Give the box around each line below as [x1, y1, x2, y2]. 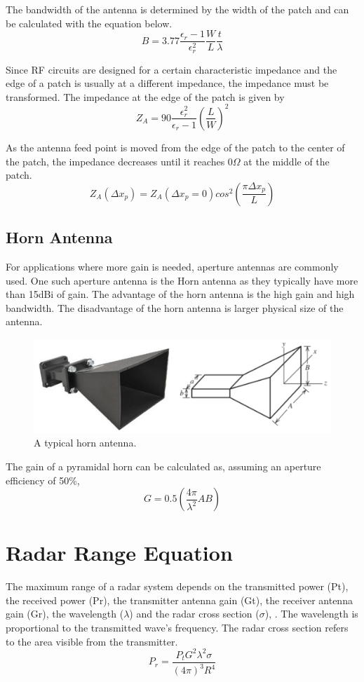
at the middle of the [243, 154, 330, 168]
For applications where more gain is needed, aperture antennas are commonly [6, 259, 339, 273]
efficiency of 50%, [6, 472, 80, 487]
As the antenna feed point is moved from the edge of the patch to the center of [6, 139, 345, 154]
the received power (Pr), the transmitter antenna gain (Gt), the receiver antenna [6, 592, 353, 607]
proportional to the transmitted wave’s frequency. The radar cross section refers [6, 620, 349, 635]
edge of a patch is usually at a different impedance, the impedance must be [6, 76, 329, 90]
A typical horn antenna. [34, 435, 137, 450]
